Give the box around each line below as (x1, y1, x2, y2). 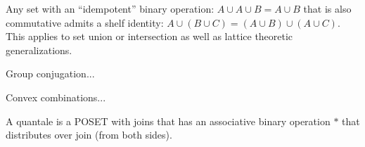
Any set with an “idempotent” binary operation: (6, 1, 214, 15)
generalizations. (6, 42, 72, 57)
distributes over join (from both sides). (6, 127, 172, 142)
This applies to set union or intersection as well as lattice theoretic (6, 29, 293, 44)
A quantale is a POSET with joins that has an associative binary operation (6, 113, 331, 128)
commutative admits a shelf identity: (6, 15, 164, 30)
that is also (303, 1, 352, 15)
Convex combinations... (6, 89, 106, 104)
